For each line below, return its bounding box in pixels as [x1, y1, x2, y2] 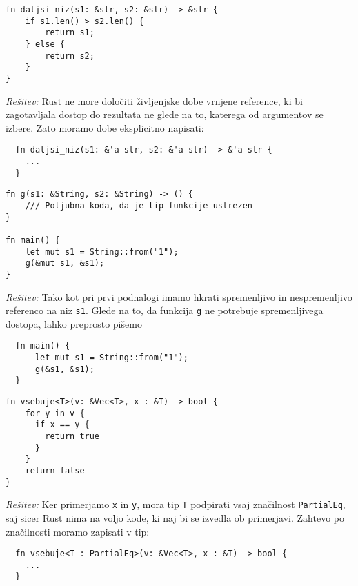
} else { [25, 39, 65, 49]
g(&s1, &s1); [34, 364, 95, 374]
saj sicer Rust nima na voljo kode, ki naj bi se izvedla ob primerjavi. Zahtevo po [6, 510, 345, 525]
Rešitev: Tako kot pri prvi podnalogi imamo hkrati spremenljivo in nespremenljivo [6, 289, 352, 304]
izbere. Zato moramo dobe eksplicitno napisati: [6, 120, 204, 135]
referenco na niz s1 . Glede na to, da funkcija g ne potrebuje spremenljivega [6, 303, 324, 318]
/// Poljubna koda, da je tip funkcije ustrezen [25, 201, 252, 211]
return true [45, 431, 100, 442]
